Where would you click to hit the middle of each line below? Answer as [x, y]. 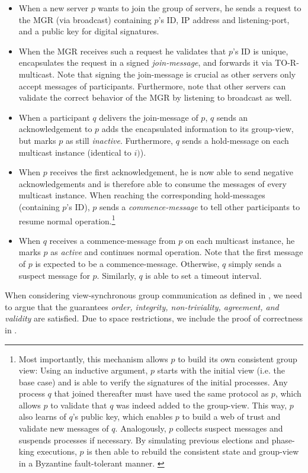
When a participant [54, 117]
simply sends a [255, 263]
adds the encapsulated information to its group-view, [198, 129]
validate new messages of [64, 428]
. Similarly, [116, 275]
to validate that [79, 405]
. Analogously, [141, 428]
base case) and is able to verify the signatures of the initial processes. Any [153, 382]
